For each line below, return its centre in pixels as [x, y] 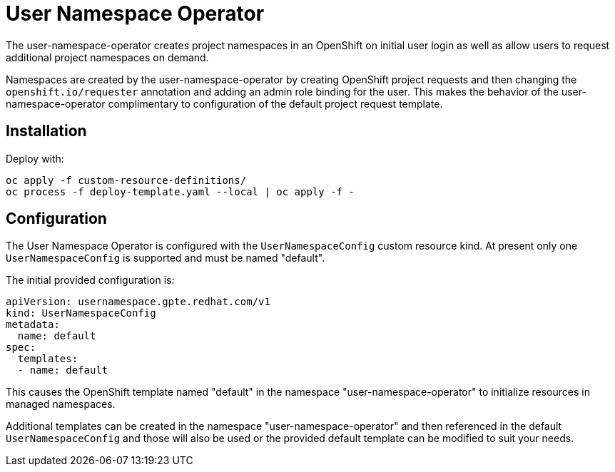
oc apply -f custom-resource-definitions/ [126, 180]
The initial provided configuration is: [90, 280]
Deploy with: [35, 158]
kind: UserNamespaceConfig [81, 313]
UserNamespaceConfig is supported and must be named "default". [166, 258]
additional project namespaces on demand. [107, 57]
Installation [46, 131]
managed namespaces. [61, 404]
